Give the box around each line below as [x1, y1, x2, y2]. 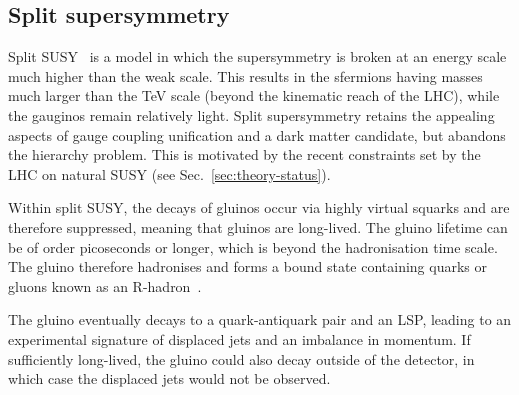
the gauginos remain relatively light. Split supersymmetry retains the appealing [8, 104, 495, 125]
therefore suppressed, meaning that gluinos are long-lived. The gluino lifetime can [8, 216, 508, 237]
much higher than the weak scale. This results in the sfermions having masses [8, 65, 483, 86]
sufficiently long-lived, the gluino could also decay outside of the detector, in [8, 348, 475, 369]
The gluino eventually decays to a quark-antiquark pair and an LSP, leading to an [8, 309, 512, 330]
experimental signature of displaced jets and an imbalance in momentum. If [8, 328, 471, 349]
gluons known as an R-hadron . [8, 275, 202, 296]
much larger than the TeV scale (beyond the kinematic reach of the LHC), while [8, 85, 500, 106]
